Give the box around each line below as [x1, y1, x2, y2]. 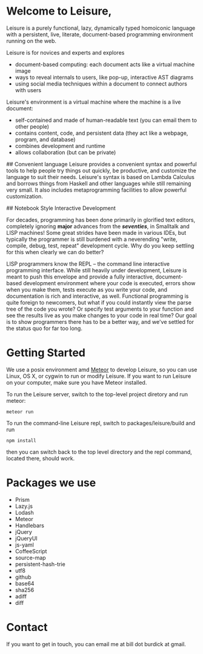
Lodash [15, 508, 35, 516]
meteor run [6, 408, 34, 415]
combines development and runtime [15, 142, 105, 149]
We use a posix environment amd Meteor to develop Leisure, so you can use [6, 366, 198, 373]
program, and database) [15, 135, 76, 143]
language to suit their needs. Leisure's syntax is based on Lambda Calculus [6, 173, 195, 180]
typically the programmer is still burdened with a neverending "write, [6, 235, 178, 243]
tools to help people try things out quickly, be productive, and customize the [6, 167, 197, 174]
